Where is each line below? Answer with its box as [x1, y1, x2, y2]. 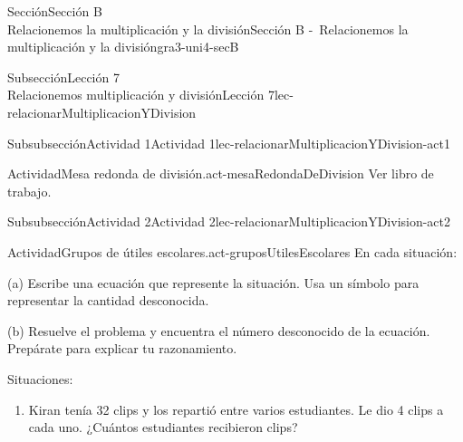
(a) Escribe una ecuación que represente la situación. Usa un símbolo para [7, 273, 420, 292]
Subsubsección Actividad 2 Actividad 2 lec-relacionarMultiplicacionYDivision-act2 [7, 212, 451, 231]
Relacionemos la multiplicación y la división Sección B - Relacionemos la [7, 19, 409, 38]
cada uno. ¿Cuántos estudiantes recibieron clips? [28, 418, 298, 437]
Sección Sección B [7, 2, 102, 20]
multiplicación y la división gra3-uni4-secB [7, 37, 239, 56]
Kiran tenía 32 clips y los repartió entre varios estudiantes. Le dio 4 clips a [28, 399, 444, 418]
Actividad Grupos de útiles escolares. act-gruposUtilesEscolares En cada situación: [7, 242, 458, 261]
